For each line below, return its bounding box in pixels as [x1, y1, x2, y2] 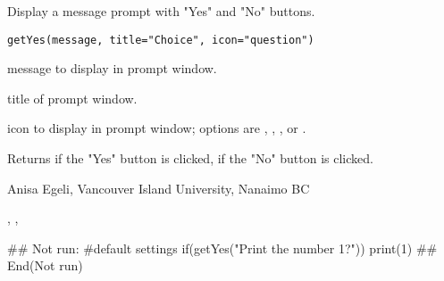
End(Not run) [7, 256, 83, 275]
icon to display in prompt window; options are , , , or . [7, 119, 306, 137]
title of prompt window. [7, 88, 138, 107]
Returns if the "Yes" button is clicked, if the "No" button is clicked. [7, 149, 373, 168]
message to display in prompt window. [7, 59, 217, 78]
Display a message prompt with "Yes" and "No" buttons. [7, 2, 315, 20]
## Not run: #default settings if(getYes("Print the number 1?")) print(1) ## [7, 238, 438, 257]
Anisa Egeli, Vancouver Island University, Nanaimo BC [7, 178, 310, 197]
